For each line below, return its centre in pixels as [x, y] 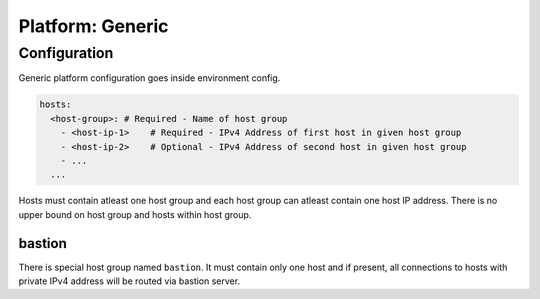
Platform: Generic [93, 26]
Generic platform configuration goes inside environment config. [149, 78]
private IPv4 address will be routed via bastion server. [129, 281]
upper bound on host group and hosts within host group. [135, 214]
